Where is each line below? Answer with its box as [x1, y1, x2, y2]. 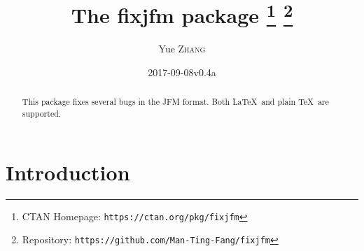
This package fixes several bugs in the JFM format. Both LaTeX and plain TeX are [22, 96, 329, 108]
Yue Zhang [158, 41, 206, 56]
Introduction [6, 157, 130, 186]
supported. [22, 108, 62, 120]
